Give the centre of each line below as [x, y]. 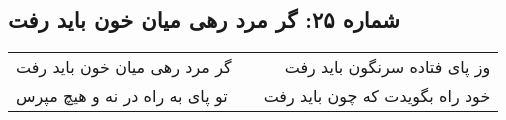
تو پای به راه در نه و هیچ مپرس [122, 96]
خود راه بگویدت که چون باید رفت [377, 96]
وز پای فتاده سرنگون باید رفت [387, 67]
